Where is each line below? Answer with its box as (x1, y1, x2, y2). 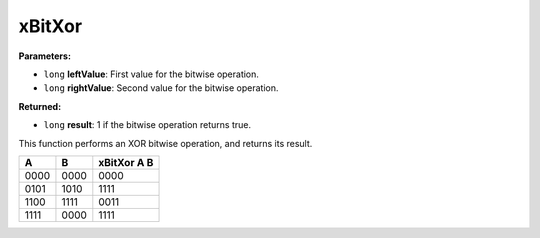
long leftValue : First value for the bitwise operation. (43, 68, 260, 80)
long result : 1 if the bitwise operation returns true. (43, 119, 252, 131)
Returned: (18, 100, 62, 112)
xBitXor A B (98, 155, 154, 169)
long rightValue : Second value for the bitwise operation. (43, 82, 279, 94)
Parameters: (18, 50, 72, 62)
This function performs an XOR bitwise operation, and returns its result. (18, 137, 313, 149)
